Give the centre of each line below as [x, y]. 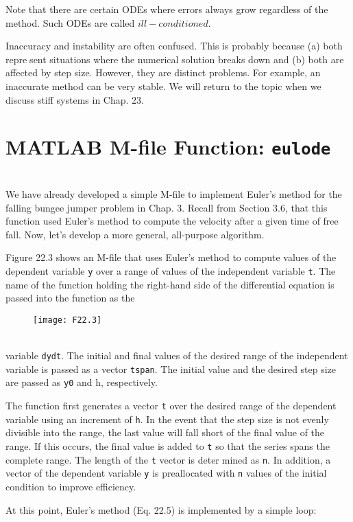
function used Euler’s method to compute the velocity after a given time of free [172, 221]
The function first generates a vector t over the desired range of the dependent [171, 406]
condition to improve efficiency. [71, 486]
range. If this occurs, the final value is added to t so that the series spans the [168, 445]
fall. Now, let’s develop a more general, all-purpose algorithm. [135, 234]
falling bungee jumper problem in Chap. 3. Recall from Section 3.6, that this [167, 207]
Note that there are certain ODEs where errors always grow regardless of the [167, 9]
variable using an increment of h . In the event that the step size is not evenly [167, 419]
